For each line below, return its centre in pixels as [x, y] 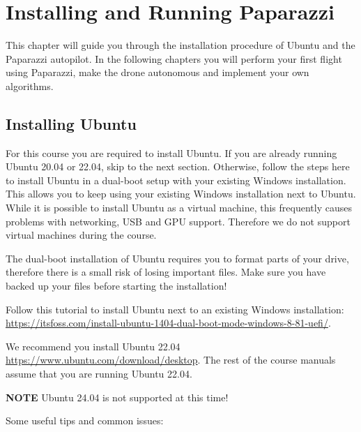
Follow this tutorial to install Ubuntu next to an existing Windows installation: [175, 309]
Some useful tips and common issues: [85, 420]
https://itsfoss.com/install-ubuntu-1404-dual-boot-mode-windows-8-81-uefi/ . [168, 323]
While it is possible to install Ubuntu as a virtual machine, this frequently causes [179, 208]
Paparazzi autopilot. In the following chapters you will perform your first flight [174, 58]
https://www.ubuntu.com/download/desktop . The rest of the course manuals [171, 360]
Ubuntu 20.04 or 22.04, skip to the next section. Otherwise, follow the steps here [178, 166]
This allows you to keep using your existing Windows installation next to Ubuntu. [181, 194]
